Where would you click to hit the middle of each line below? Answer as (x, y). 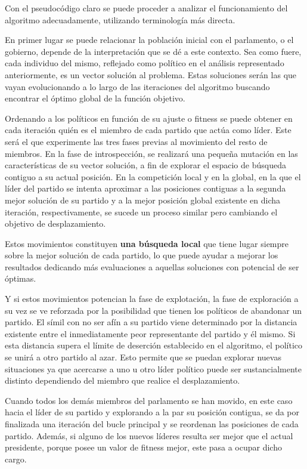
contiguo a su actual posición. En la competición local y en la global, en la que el (153, 176)
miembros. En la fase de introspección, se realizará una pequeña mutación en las (151, 153)
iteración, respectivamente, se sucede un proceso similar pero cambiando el (141, 212)
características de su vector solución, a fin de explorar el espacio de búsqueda (145, 165)
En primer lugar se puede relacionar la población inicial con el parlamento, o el (149, 40)
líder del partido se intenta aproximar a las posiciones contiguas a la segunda (145, 188)
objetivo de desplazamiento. (55, 223)
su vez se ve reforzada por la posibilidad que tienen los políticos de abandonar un (153, 310)
